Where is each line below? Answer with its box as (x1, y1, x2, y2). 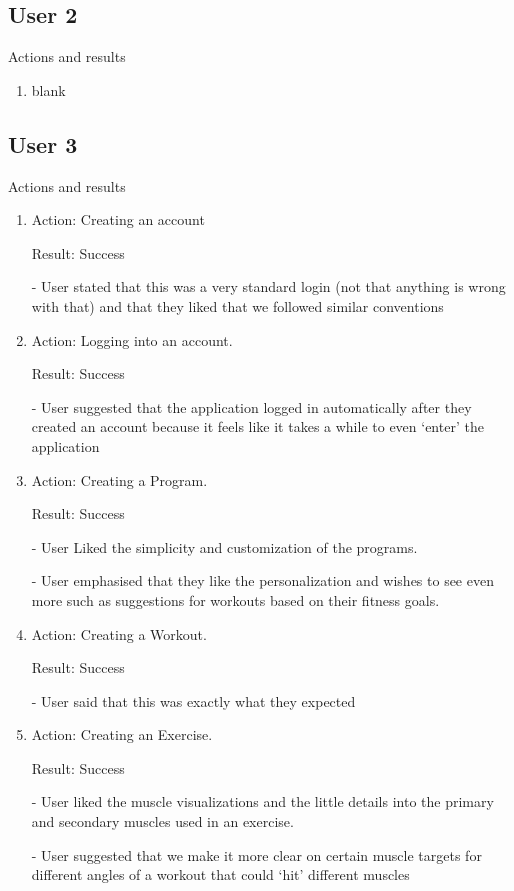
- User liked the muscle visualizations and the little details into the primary (31, 791, 494, 812)
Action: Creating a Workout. (31, 623, 207, 644)
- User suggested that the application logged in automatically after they (31, 396, 472, 417)
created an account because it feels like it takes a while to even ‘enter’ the (31, 416, 484, 437)
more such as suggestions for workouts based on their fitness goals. (31, 589, 440, 610)
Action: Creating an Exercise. (31, 724, 213, 745)
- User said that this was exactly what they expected (31, 690, 356, 711)
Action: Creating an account (31, 209, 205, 230)
